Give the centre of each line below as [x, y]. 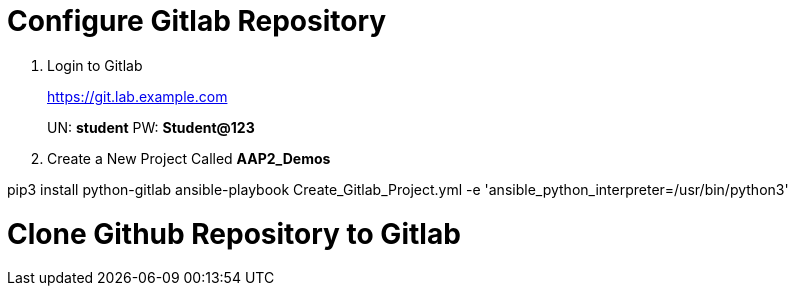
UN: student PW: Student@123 [151, 127]
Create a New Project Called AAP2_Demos [189, 158]
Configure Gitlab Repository [197, 21]
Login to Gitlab [95, 65]
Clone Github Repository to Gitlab [234, 233]
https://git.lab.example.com [137, 96]
